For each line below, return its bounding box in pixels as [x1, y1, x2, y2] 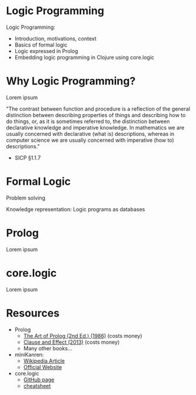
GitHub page [23, 376, 55, 383]
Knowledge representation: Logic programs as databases [6, 205, 145, 213]
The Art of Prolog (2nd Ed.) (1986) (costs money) [23, 332, 142, 339]
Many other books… [23, 344, 72, 351]
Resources [6, 306, 60, 320]
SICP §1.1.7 [14, 154, 41, 161]
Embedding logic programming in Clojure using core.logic [14, 54, 155, 61]
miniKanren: [14, 351, 44, 358]
